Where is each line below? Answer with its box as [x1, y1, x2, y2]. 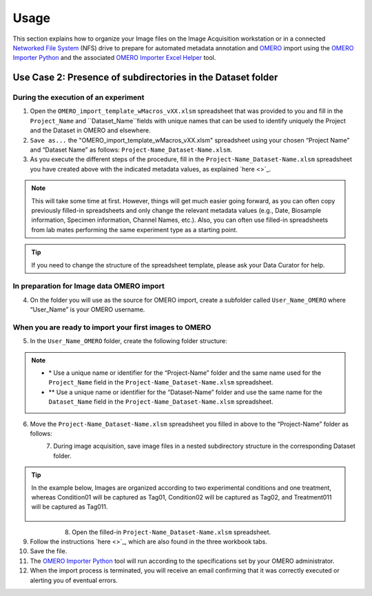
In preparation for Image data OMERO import [12, 281, 165, 291]
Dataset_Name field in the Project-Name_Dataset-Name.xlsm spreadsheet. [48, 398, 273, 406]
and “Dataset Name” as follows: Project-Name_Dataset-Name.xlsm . [30, 145, 232, 154]
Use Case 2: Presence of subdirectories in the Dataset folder [12, 72, 278, 83]
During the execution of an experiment [12, 93, 145, 103]
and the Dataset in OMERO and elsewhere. [30, 126, 151, 134]
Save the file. [30, 547, 68, 555]
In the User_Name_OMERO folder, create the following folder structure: [30, 337, 227, 345]
